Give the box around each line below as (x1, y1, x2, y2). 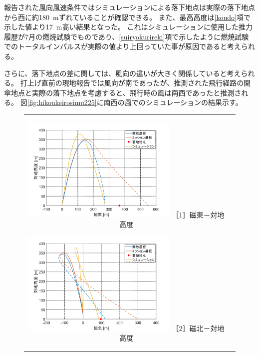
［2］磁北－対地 (172, 322, 225, 333)
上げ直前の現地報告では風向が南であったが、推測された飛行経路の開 (27, 77, 251, 88)
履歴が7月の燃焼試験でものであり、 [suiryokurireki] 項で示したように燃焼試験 (4, 31, 249, 41)
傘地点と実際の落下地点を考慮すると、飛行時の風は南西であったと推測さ (4, 87, 242, 97)
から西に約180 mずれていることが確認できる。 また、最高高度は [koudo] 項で (4, 11, 251, 22)
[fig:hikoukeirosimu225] (27, 97, 97, 107)
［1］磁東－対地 (172, 209, 225, 219)
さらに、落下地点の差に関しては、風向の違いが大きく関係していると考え (4, 67, 241, 78)
